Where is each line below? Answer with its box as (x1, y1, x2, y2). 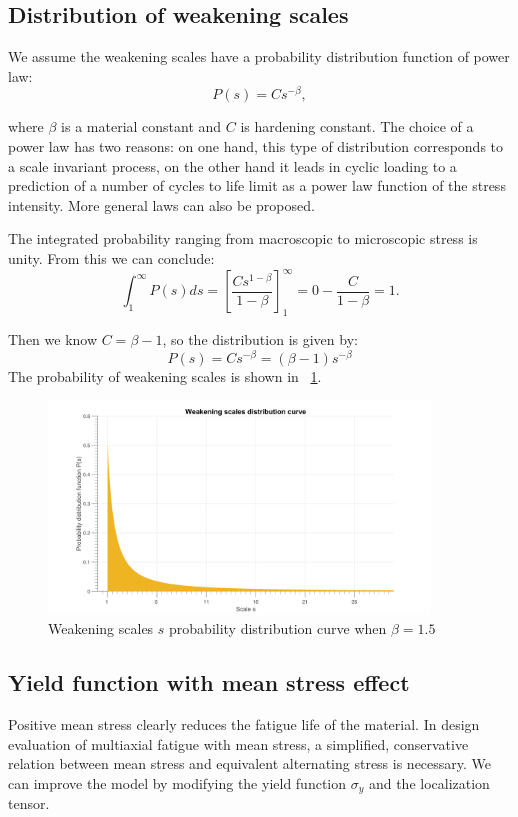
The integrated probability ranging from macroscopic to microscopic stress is (8, 228, 478, 249)
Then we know (8, 328, 98, 349)
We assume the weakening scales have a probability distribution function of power (8, 46, 510, 67)
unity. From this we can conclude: (8, 248, 215, 269)
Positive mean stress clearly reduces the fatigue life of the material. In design (8, 714, 480, 735)
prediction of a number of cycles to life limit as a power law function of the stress (8, 175, 506, 196)
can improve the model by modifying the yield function (8, 773, 347, 793)
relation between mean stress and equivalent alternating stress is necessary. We (8, 753, 492, 774)
